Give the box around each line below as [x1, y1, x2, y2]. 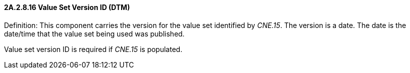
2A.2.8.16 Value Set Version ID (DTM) [4, 3, 130, 11]
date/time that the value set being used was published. [4, 29, 185, 38]
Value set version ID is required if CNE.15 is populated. [4, 44, 183, 53]
